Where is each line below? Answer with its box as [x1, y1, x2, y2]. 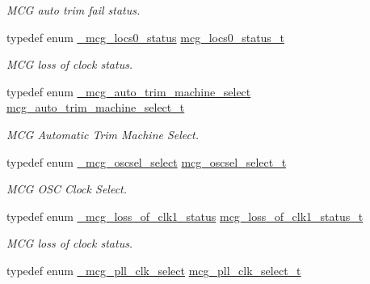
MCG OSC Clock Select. [6, 180, 128, 197]
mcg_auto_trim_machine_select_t [6, 99, 185, 116]
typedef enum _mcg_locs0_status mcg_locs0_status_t [6, 28, 284, 45]
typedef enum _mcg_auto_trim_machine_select [6, 83, 251, 100]
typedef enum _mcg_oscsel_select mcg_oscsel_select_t [6, 153, 287, 170]
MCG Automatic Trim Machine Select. [6, 125, 199, 142]
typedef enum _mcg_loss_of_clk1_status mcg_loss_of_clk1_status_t [6, 207, 364, 224]
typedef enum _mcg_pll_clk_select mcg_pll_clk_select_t [6, 261, 301, 278]
